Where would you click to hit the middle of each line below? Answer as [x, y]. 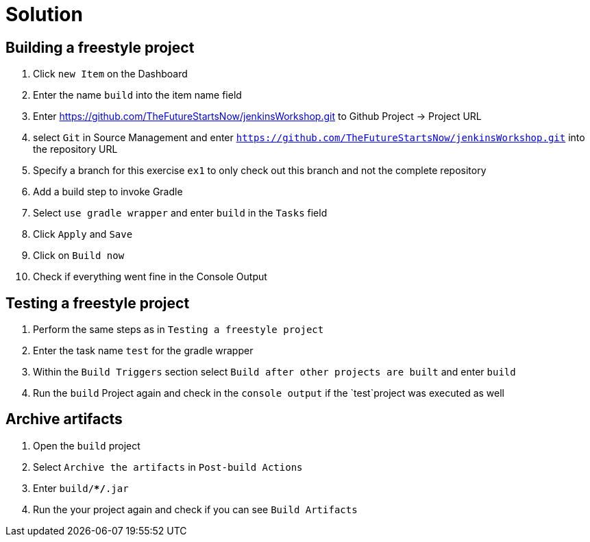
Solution [44, 14]
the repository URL [75, 149]
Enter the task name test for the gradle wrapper [143, 351]
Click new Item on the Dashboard [110, 74]
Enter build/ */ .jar [81, 488]
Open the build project [87, 445]
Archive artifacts [64, 419]
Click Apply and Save [83, 234]
